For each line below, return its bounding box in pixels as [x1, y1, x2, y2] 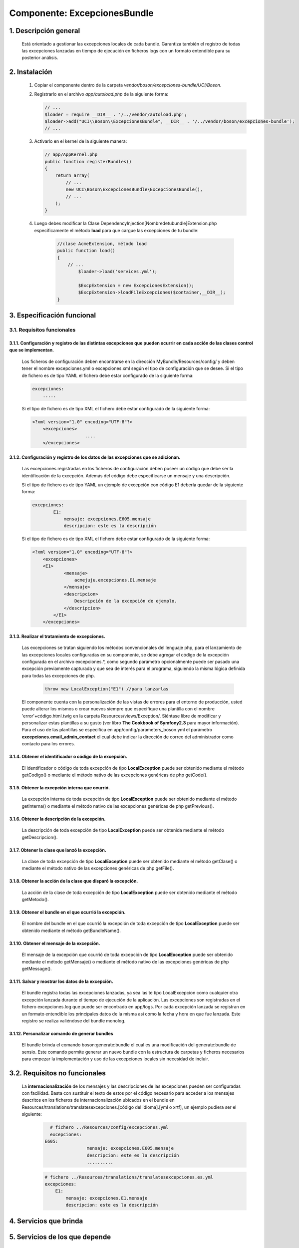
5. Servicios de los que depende [9, 1233, 111, 1241]
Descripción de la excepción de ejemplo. [74, 598, 177, 604]
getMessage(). [21, 966, 52, 972]
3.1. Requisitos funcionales [9, 326, 76, 333]
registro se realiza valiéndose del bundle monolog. [21, 1017, 126, 1023]
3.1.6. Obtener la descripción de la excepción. [9, 816, 106, 822]
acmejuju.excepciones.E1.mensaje [74, 577, 156, 583]
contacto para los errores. [21, 741, 75, 747]
